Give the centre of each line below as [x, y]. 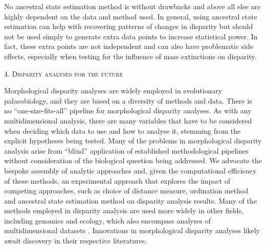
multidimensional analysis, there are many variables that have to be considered [128, 120]
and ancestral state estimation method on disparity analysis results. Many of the [130, 200]
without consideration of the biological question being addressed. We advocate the [133, 160]
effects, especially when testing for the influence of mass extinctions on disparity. [130, 56]
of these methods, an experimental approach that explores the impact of [117, 180]
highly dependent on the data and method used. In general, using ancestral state [131, 16]
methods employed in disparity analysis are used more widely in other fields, [124, 210]
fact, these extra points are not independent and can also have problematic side [129, 46]
